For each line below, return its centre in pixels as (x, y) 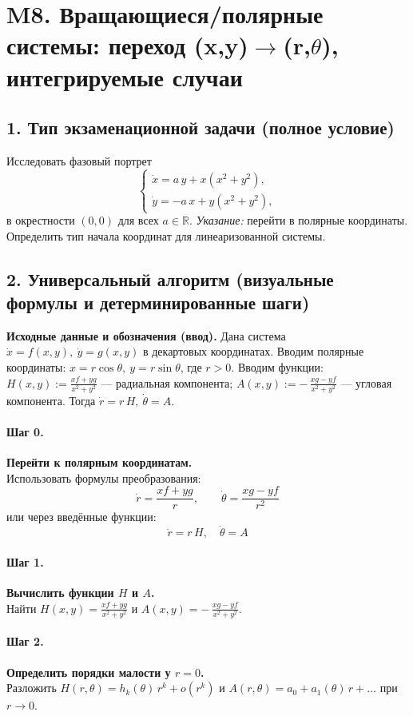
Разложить (32, 688)
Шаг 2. (25, 641)
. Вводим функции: (277, 367)
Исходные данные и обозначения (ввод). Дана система (146, 335)
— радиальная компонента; (167, 382)
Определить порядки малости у (89, 672)
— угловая (366, 382)
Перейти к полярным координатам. (99, 462)
